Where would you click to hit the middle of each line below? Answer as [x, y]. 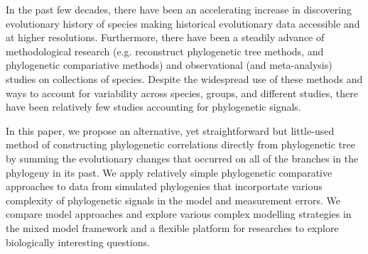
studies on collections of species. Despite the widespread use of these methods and [184, 78]
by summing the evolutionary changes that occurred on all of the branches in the [182, 158]
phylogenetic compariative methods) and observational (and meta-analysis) [169, 65]
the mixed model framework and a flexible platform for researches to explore [172, 227]
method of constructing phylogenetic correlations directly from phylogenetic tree [180, 144]
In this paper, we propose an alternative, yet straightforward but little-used [170, 130]
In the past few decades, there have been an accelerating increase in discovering [179, 9]
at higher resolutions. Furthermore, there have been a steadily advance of [165, 37]
